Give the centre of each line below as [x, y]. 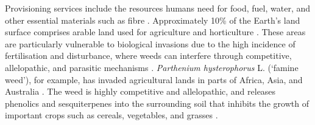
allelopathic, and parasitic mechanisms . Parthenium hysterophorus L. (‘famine [152, 67]
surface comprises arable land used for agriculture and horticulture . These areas [155, 32]
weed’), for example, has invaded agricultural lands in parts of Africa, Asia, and [154, 79]
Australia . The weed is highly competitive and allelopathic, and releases [140, 91]
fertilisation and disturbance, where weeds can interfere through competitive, [148, 56]
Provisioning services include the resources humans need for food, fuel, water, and [158, 8]
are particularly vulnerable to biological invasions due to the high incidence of [150, 43]
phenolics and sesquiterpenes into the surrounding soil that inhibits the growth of [157, 103]
